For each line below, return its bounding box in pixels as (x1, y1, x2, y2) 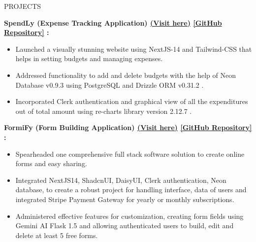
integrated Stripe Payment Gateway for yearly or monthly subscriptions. (15, 194, 234, 204)
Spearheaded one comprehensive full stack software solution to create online (15, 148, 245, 159)
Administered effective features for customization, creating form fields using (15, 210, 244, 221)
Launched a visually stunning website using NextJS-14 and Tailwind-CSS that (15, 43, 252, 54)
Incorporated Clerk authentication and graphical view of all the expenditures (15, 96, 248, 106)
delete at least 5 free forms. (15, 230, 98, 240)
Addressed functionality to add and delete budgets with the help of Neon (15, 69, 236, 80)
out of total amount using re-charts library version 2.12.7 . (15, 105, 192, 116)
